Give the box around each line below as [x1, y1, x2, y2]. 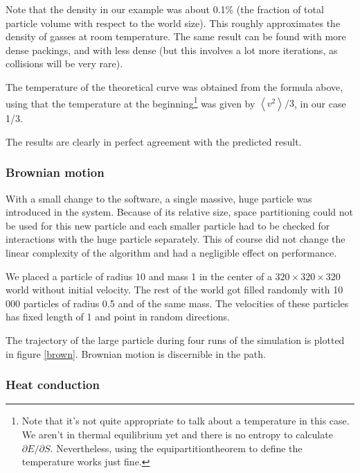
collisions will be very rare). [6, 56, 123, 71]
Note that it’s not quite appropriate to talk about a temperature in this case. [21, 413, 350, 428]
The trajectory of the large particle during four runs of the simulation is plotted [6, 332, 345, 347]
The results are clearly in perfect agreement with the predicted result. [6, 134, 302, 148]
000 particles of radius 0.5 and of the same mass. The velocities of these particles [6, 295, 349, 310]
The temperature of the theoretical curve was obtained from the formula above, [6, 79, 343, 94]
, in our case [294, 96, 346, 110]
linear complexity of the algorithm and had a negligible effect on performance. [6, 246, 337, 259]
